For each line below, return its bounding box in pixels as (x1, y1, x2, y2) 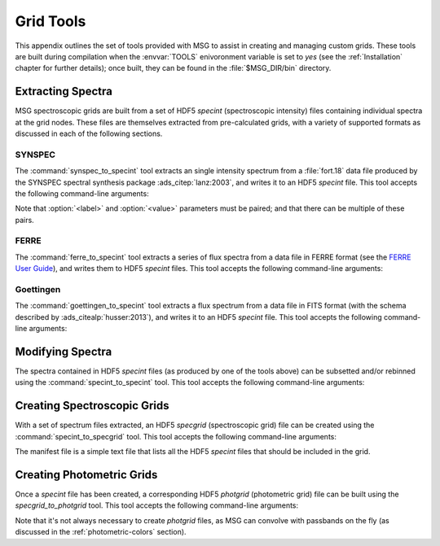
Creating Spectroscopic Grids (15, 399, 169, 413)
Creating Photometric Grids (15, 468, 158, 482)
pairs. (15, 215, 34, 225)
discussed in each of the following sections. (15, 129, 163, 138)
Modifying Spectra (15, 344, 112, 358)
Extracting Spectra (15, 85, 113, 98)
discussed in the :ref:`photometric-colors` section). (15, 527, 187, 537)
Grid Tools (15, 12, 86, 30)
